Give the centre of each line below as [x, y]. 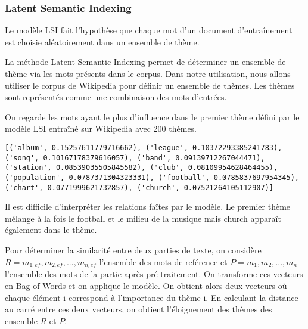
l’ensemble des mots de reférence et [163, 261]
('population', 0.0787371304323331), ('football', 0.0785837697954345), [152, 177]
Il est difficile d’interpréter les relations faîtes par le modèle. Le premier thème [148, 207]
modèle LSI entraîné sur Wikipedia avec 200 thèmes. [101, 128]
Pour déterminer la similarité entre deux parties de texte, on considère [133, 250]
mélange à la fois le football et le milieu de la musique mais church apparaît [143, 218]
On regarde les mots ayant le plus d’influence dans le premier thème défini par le [152, 117]
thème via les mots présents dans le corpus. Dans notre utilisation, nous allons [148, 73]
